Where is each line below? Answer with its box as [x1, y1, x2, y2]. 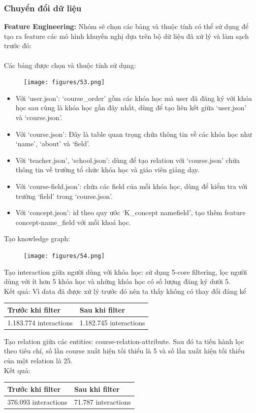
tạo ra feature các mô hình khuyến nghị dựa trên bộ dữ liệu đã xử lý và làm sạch [4, 31, 249, 41]
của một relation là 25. [4, 355, 73, 366]
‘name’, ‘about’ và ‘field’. [15, 138, 90, 149]
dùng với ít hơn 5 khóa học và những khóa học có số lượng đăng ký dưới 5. [4, 276, 231, 286]
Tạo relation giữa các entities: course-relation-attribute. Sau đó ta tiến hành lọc [4, 336, 244, 346]
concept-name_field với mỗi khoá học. [15, 217, 131, 227]
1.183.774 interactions [7, 317, 73, 327]
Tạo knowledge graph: [4, 233, 70, 244]
